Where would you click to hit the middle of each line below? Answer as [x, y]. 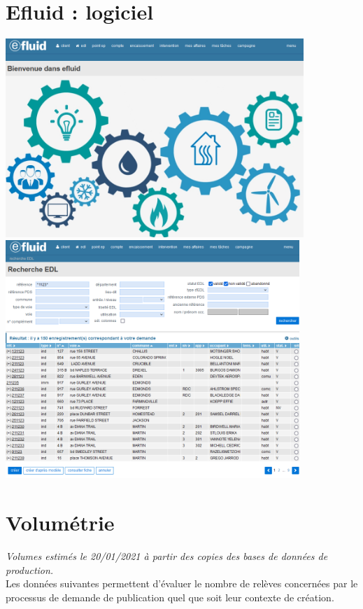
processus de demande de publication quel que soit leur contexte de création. [170, 597]
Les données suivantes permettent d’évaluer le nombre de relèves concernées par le [182, 583]
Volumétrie [60, 523]
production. [30, 569]
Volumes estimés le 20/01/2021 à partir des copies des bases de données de [167, 556]
